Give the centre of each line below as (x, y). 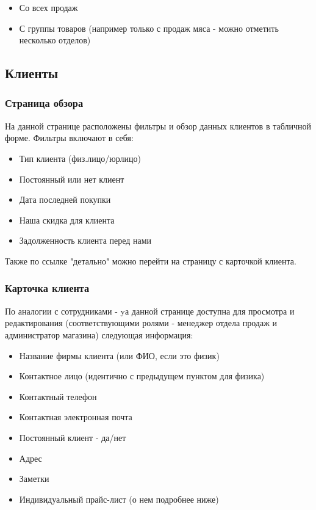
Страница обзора (44, 103)
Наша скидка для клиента (67, 220)
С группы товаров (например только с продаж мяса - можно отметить (149, 28)
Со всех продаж (48, 7)
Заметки (34, 479)
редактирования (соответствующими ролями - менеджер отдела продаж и (141, 323)
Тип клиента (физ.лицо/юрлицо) (80, 158)
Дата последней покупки (65, 199)
